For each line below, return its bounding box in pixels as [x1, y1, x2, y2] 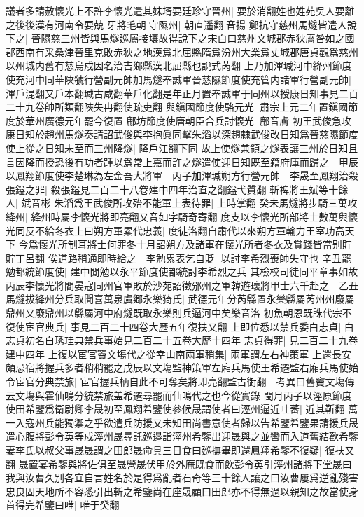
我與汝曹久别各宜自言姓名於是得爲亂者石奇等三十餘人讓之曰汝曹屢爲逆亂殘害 [6, 470, 358, 485]
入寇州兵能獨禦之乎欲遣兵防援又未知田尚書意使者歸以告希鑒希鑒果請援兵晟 [15, 415, 358, 429]
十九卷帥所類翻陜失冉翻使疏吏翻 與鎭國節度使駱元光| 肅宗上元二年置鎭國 [15, 99, 349, 114]
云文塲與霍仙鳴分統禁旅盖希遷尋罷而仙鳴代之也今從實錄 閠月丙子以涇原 [6, 387, 332, 402]
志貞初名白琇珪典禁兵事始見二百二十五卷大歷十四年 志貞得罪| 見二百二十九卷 [6, 333, 358, 347]
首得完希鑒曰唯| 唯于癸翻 [6, 497, 120, 512]
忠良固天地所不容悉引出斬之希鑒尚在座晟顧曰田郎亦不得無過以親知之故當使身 [6, 483, 358, 498]
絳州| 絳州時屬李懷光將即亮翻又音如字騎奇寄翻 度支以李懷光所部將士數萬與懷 [6, 209, 358, 223]
